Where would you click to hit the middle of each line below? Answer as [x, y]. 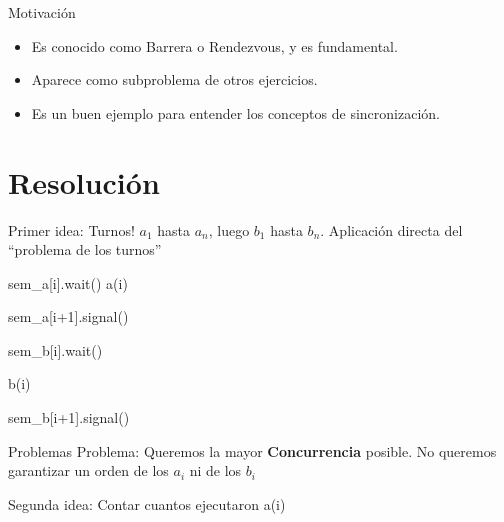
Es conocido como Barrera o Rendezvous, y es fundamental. [214, 45]
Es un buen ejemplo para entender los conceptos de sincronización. [235, 112]
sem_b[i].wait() [55, 349]
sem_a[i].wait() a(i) [68, 282]
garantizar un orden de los [88, 470]
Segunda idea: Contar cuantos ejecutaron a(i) [147, 503]
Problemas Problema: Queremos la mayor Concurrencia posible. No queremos [252, 450]
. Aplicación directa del [391, 229]
